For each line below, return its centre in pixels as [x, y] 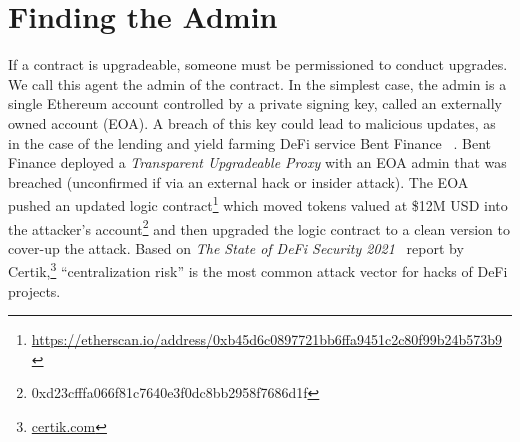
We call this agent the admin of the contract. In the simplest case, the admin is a [257, 83]
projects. [34, 290]
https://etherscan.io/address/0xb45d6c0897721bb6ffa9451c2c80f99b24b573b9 [266, 339]
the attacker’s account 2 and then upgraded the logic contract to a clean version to [259, 227]
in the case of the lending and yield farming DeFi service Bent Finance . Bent [250, 142]
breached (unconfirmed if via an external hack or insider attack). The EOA [238, 181]
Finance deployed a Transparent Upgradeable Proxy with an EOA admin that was [257, 162]
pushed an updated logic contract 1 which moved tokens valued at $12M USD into [258, 203]
